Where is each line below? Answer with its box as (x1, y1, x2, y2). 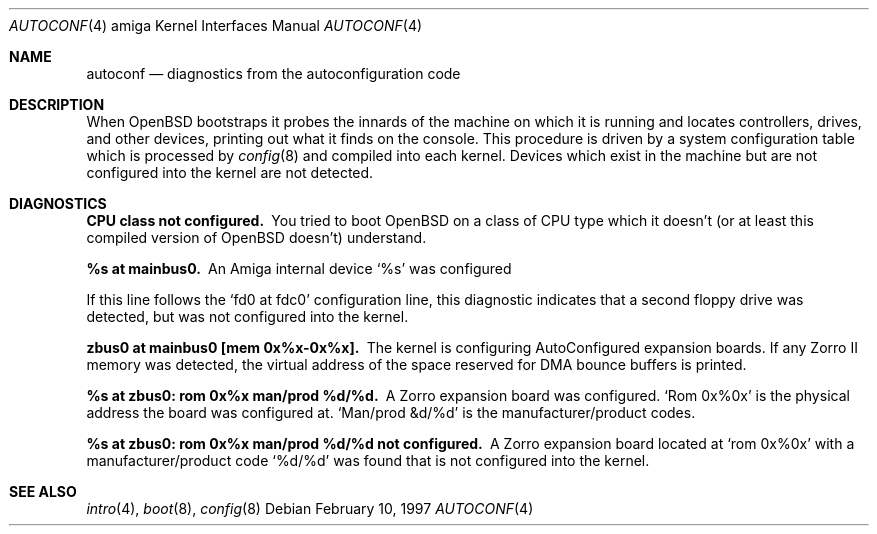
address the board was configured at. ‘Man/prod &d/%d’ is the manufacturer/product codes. (86, 404, 696, 421)
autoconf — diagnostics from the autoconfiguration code (86, 65, 461, 82)
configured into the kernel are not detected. (86, 164, 374, 181)
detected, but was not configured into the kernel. (86, 308, 409, 325)
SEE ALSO (9, 483, 77, 500)
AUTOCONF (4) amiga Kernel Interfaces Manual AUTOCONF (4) (9, 17, 423, 34)
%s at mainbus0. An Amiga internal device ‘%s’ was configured (86, 260, 512, 277)
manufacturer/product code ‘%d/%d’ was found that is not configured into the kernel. (86, 452, 650, 469)
